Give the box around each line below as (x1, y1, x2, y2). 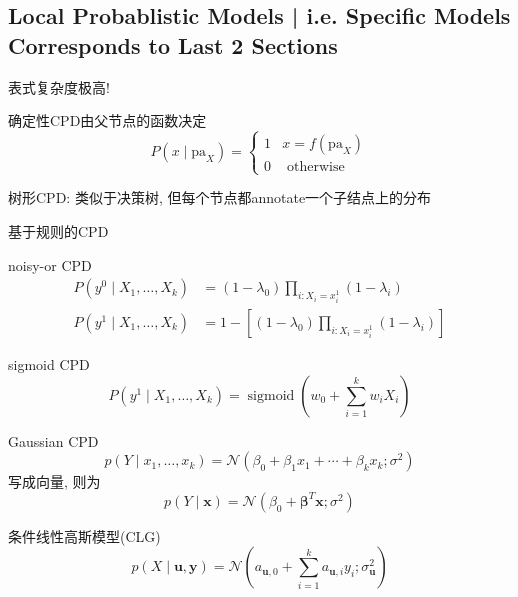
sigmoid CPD (8, 354, 90, 374)
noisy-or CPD (8, 254, 92, 275)
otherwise (286, 160, 345, 175)
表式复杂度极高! (8, 76, 110, 97)
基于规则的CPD (8, 220, 109, 241)
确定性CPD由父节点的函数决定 (8, 110, 207, 131)
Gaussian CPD (8, 430, 99, 451)
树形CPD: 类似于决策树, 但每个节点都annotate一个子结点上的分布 (8, 187, 432, 208)
